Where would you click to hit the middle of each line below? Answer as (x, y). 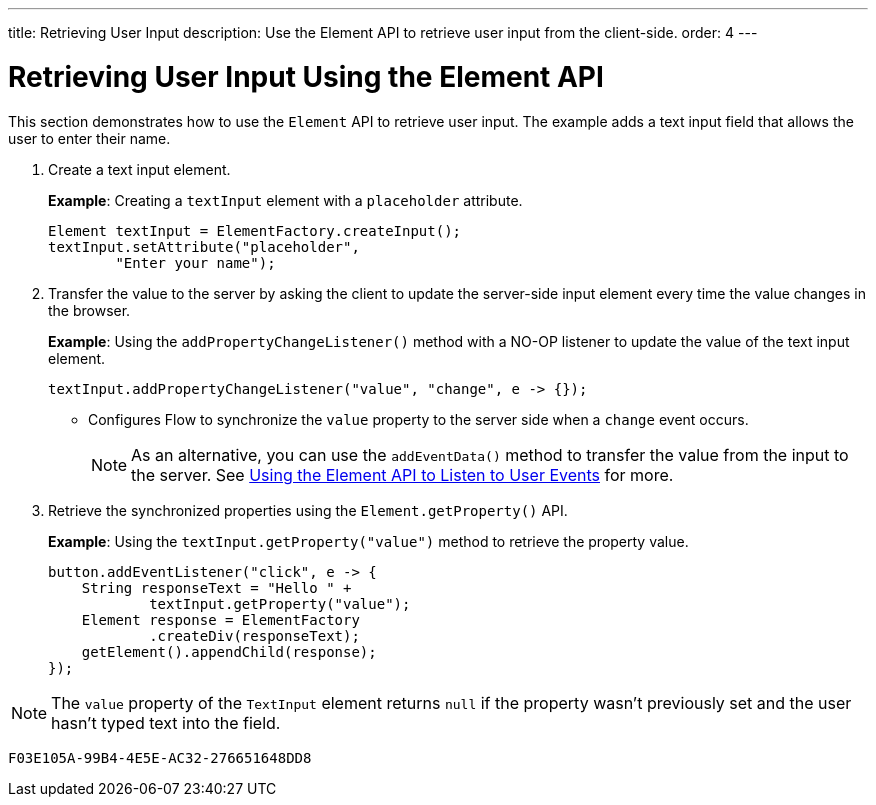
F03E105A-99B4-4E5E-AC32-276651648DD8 (160, 757)
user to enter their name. (89, 138)
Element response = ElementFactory (220, 619)
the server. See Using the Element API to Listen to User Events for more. (402, 474)
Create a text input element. (139, 169)
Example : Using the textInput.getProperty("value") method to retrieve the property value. (368, 541)
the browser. (89, 310)
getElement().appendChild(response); (229, 651)
